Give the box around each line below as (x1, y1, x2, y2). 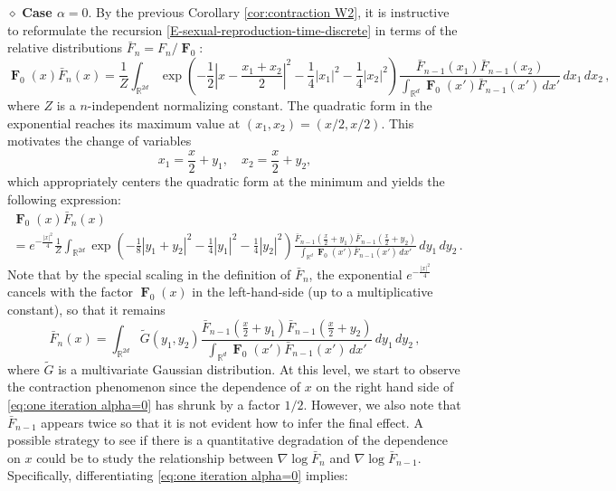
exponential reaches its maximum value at (7, 113, 241, 132)
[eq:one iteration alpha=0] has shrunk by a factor (7, 394, 280, 413)
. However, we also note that (303, 394, 461, 413)
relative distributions (7, 38, 123, 57)
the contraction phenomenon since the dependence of (7, 377, 301, 396)
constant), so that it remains (7, 300, 166, 319)
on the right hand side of (316, 377, 454, 396)
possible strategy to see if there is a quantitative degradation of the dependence (7, 430, 448, 449)
